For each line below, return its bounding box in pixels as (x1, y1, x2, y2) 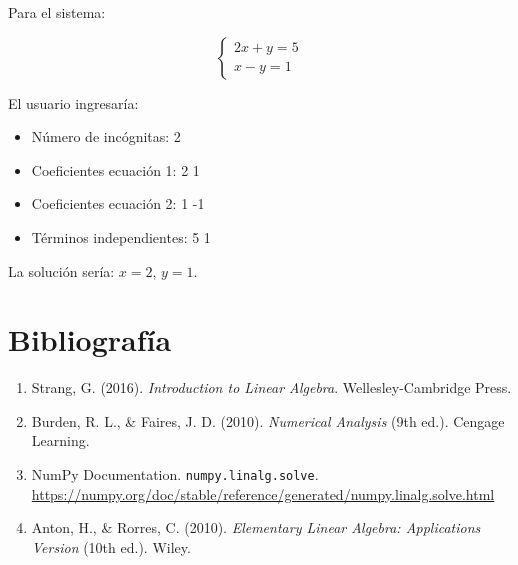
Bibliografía (8, 319, 172, 360)
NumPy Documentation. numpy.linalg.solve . (31, 464, 319, 485)
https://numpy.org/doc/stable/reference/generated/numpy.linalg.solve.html (31, 483, 495, 504)
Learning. (31, 430, 90, 451)
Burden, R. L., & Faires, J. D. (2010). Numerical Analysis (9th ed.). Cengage (31, 410, 505, 431)
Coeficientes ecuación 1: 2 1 (31, 159, 200, 180)
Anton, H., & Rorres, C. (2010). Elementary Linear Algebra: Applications (31, 517, 481, 538)
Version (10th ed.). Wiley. (31, 536, 191, 557)
